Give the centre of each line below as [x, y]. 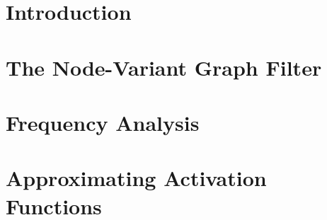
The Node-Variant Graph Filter [164, 67]
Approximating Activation [136, 178]
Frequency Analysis [103, 122]
